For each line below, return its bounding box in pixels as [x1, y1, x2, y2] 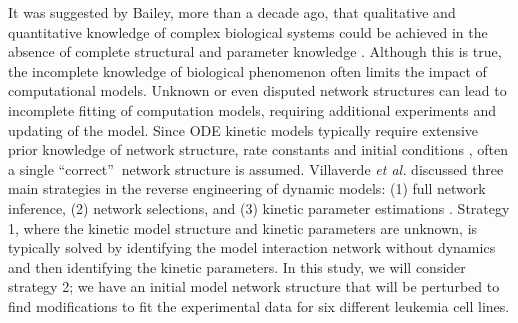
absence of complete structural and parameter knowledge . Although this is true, [8, 41, 502, 62]
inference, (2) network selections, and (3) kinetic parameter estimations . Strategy [8, 197, 510, 218]
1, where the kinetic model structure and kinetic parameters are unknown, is [8, 217, 478, 238]
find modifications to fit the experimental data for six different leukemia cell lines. [8, 295, 510, 316]
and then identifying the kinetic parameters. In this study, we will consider [8, 256, 466, 277]
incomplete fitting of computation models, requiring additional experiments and [8, 99, 496, 120]
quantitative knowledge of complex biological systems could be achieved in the [8, 21, 488, 42]
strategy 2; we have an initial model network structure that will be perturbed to [8, 276, 500, 297]
